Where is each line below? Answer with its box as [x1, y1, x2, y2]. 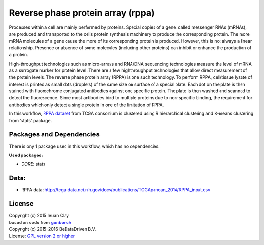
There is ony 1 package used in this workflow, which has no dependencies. [9, 143, 160, 149]
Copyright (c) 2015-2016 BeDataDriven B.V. [9, 226, 96, 232]
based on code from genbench [9, 219, 72, 225]
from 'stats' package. [9, 117, 52, 123]
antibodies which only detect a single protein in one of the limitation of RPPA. [9, 102, 164, 108]
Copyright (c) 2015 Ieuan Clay [9, 213, 69, 219]
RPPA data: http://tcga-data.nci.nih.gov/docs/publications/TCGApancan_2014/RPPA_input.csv [21, 187, 211, 193]
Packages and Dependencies [9, 130, 100, 139]
